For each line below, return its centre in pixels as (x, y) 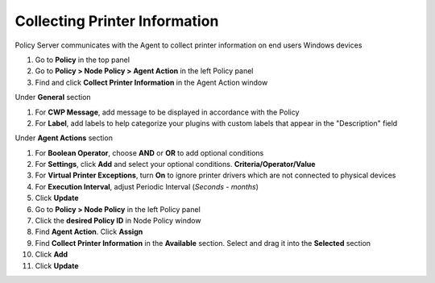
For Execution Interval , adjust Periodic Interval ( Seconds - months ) (147, 186)
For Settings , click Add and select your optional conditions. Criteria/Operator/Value (175, 164)
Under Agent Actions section (64, 138)
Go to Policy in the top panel (83, 60)
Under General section (53, 98)
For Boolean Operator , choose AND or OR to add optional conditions (149, 152)
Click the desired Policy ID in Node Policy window (118, 221)
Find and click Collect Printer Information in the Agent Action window (151, 82)
